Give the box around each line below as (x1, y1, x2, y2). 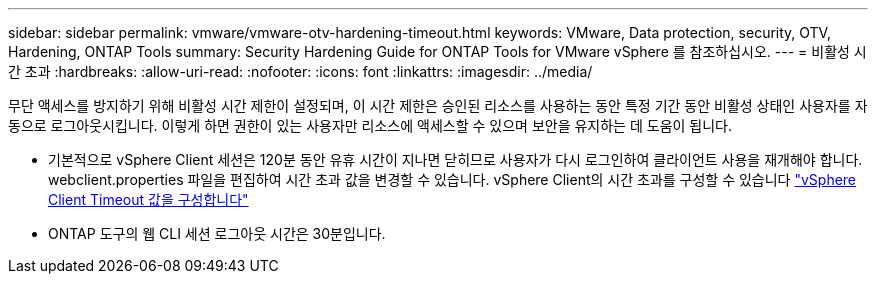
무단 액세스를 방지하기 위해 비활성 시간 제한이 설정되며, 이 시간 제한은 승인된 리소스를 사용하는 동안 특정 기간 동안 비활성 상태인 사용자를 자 (8, 97, 868, 114)
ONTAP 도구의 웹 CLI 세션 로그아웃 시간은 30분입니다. (48, 225, 386, 242)
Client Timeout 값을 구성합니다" (48, 191, 249, 208)
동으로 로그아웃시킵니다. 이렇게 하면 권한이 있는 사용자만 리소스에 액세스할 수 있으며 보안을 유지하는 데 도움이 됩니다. (8, 117, 733, 134)
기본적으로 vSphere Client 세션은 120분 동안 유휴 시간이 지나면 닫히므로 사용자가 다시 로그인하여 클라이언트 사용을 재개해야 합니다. (48, 151, 863, 168)
